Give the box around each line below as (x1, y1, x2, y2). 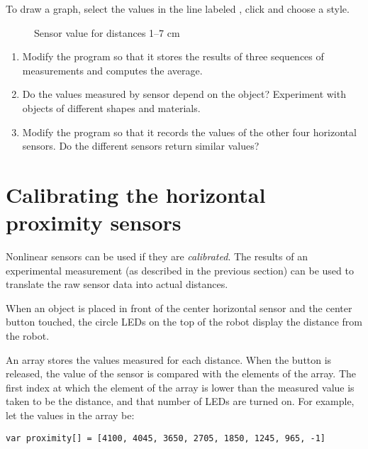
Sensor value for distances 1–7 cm (34, 25, 180, 40)
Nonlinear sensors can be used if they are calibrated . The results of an (6, 249, 308, 264)
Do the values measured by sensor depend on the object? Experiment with (22, 87, 346, 101)
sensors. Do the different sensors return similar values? (22, 138, 260, 153)
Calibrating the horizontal (6, 179, 266, 209)
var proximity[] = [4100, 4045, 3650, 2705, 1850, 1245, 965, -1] (6, 433, 326, 443)
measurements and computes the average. (22, 62, 203, 77)
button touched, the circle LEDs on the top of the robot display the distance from (6, 314, 363, 329)
